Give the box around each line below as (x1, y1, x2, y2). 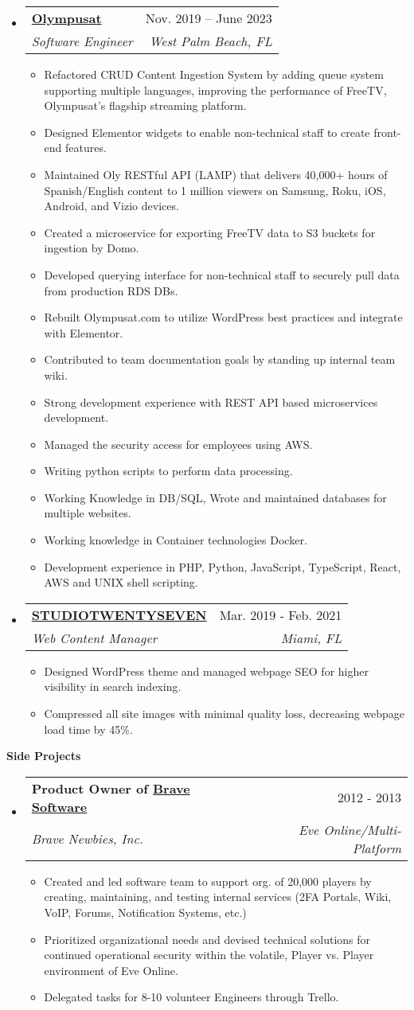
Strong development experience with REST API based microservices (44, 393, 378, 410)
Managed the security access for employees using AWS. (44, 435, 313, 452)
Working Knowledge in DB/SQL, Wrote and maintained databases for (44, 489, 387, 505)
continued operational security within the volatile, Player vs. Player (44, 946, 374, 963)
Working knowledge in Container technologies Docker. (44, 532, 307, 548)
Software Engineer (31, 32, 133, 50)
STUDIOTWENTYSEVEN (31, 605, 207, 624)
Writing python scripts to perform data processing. (44, 462, 293, 479)
